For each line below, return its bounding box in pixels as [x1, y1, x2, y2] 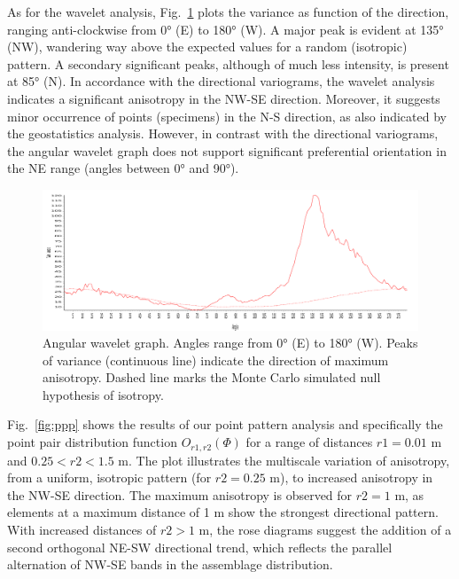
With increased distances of [7, 520, 157, 538]
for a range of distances [245, 433, 373, 451]
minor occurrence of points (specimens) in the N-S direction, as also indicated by [7, 106, 447, 125]
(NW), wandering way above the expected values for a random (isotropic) [7, 37, 408, 56]
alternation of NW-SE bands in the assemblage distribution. [7, 555, 333, 574]
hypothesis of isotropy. [43, 385, 164, 403]
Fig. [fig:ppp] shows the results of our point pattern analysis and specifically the [7, 415, 443, 434]
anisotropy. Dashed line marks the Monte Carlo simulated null [43, 368, 381, 387]
